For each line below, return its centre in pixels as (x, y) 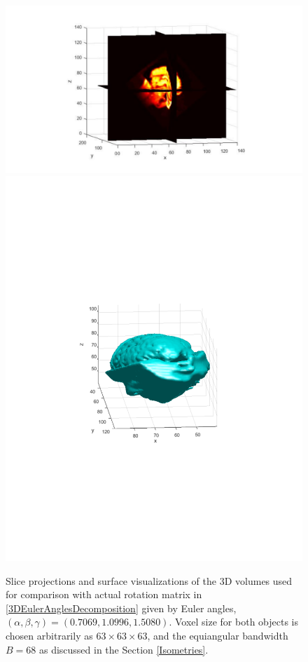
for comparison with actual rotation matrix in (104, 594)
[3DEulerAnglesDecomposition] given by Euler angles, (121, 608)
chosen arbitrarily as (49, 635)
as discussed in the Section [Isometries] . (124, 649)
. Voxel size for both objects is (234, 622)
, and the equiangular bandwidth (218, 635)
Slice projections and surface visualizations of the (111, 580)
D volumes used (258, 580)
